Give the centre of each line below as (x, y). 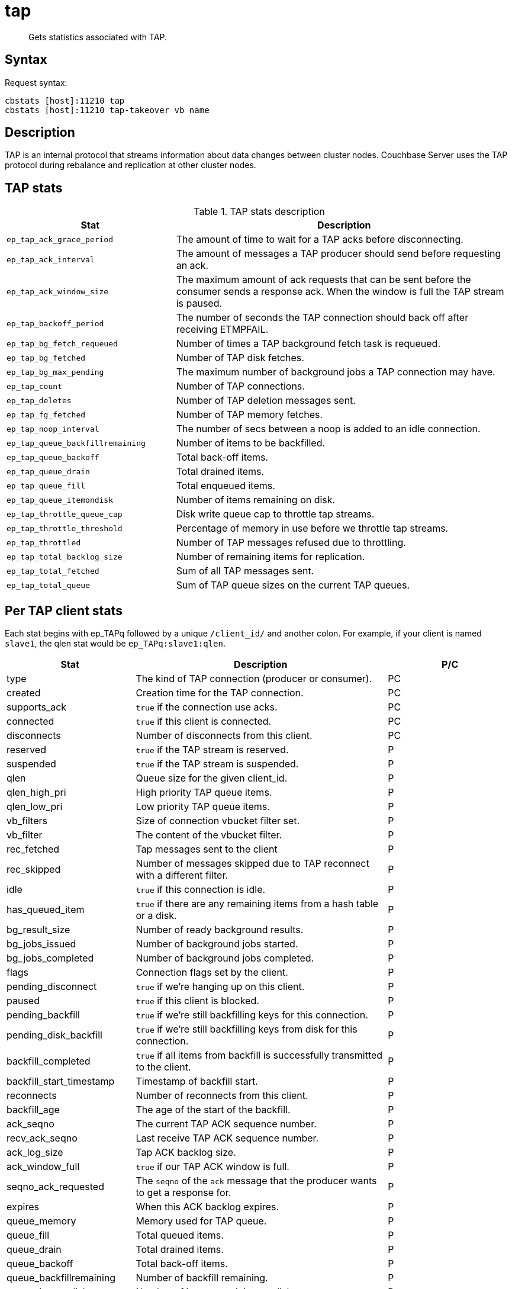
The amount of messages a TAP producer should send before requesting (339, 254)
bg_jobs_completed (50, 958)
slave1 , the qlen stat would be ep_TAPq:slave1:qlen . (115, 644)
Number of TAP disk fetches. (240, 358)
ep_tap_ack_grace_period (60, 239)
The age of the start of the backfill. (213, 1110)
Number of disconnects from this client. (224, 736)
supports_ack (37, 707)
